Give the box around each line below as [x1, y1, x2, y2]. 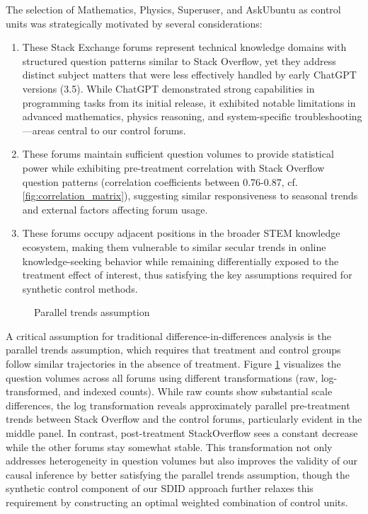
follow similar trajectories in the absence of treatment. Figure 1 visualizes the [6, 356, 341, 371]
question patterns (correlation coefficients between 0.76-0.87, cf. [22, 174, 298, 189]
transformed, [6, 384, 61, 399]
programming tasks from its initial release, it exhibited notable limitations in [22, 95, 356, 110]
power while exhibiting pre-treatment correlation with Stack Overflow [22, 160, 325, 175]
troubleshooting [294, 109, 362, 124]
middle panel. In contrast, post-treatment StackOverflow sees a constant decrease [6, 426, 358, 440]
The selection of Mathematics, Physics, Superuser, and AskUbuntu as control [6, 2, 341, 16]
